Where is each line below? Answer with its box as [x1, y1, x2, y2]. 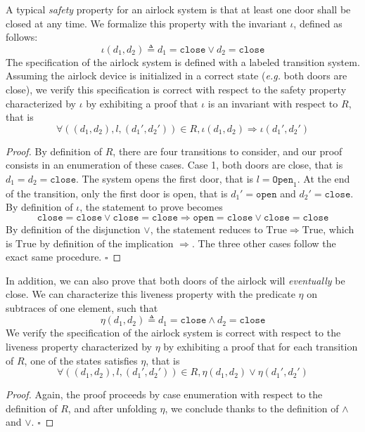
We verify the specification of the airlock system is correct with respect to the [6, 325, 341, 340]
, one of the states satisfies [24, 353, 138, 367]
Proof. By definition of [6, 143, 103, 158]
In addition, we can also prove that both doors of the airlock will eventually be [6, 273, 345, 287]
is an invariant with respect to [207, 96, 338, 110]
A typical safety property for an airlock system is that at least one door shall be [6, 2, 351, 16]
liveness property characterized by [6, 339, 152, 354]
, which [323, 221, 354, 236]
